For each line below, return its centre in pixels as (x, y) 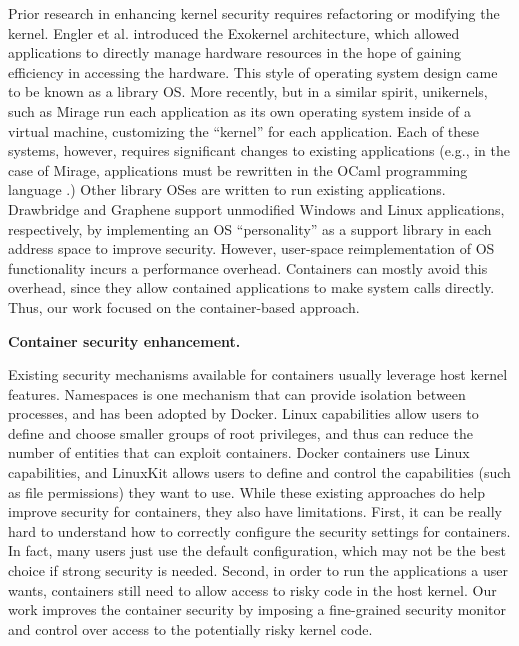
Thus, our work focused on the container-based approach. (184, 306)
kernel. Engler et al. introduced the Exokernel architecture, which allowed (234, 32)
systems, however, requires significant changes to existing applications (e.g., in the (259, 150)
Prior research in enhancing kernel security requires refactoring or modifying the (254, 13)
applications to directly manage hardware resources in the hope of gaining (235, 52)
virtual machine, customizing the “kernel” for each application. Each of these (244, 130)
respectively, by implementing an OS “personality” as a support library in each (250, 228)
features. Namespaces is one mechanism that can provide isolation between (237, 393)
